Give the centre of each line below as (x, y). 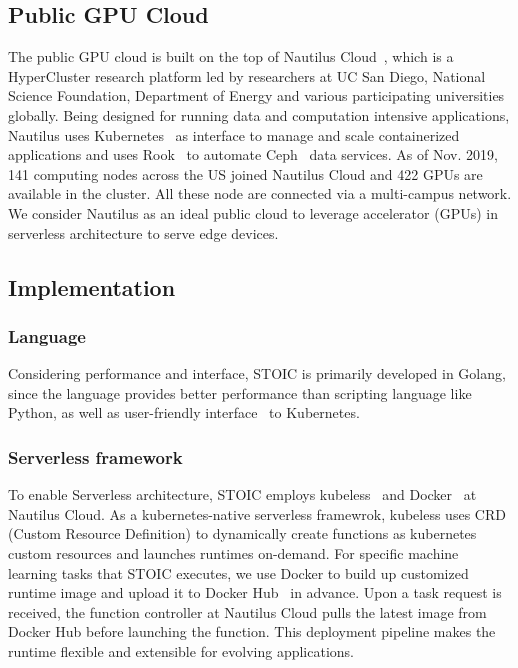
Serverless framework (95, 456)
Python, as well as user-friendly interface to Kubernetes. (184, 412)
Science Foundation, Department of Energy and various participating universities (256, 95)
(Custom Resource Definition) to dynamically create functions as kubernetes (242, 533)
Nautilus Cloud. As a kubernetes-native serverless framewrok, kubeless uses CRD (257, 513)
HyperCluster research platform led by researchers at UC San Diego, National (247, 75)
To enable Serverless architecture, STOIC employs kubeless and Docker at (242, 494)
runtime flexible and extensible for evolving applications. (181, 650)
